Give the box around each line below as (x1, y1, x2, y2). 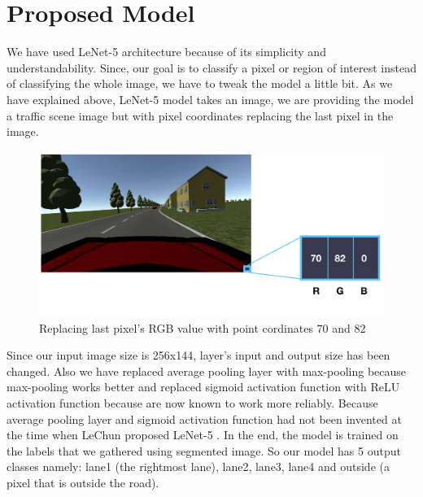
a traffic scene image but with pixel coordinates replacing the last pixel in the (7, 107, 394, 124)
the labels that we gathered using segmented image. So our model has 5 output (7, 442, 401, 459)
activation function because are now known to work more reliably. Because (7, 394, 378, 411)
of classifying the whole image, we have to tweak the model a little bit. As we (7, 75, 393, 92)
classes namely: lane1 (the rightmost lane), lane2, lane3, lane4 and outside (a (7, 458, 390, 475)
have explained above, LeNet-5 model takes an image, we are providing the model (7, 90, 414, 107)
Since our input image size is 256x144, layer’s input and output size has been (7, 347, 390, 364)
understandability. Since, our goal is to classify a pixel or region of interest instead (7, 59, 416, 76)
